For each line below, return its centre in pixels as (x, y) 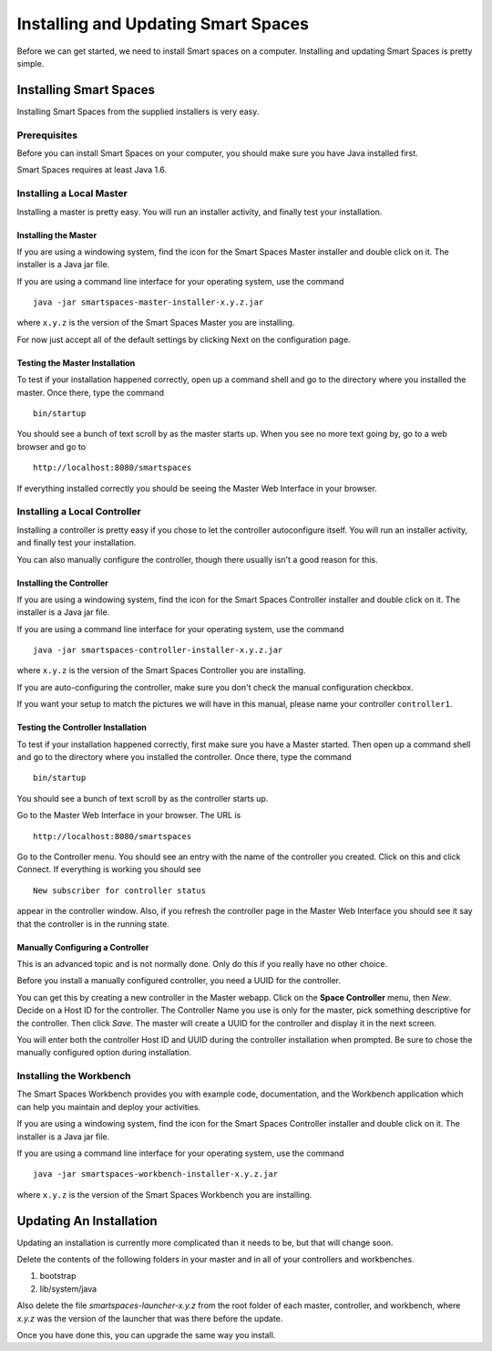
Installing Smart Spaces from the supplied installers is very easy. (138, 111)
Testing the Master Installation (76, 363)
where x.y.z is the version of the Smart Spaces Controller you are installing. (161, 670)
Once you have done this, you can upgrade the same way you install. (146, 1335)
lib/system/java (68, 1289)
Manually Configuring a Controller (83, 947)
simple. (31, 63)
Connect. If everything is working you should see (109, 869)
